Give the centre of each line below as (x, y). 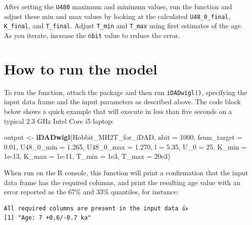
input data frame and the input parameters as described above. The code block (122, 102)
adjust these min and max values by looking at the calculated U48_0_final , (117, 16)
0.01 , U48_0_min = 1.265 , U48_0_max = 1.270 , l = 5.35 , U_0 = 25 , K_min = (125, 146)
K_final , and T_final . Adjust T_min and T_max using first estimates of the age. (123, 26)
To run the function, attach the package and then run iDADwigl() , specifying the (126, 92)
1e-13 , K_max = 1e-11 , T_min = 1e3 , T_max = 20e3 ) (87, 156)
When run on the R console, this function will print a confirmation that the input (126, 172)
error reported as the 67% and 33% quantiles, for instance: (91, 192)
